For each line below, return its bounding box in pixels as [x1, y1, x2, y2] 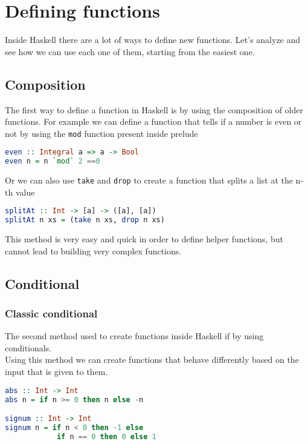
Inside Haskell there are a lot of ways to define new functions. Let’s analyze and [5, 33, 301, 46]
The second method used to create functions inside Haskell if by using [5, 330, 264, 342]
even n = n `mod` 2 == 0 [5, 157, 100, 166]
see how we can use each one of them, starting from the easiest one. [5, 45, 255, 58]
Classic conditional [5, 306, 98, 320]
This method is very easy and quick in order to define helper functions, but [5, 233, 283, 245]
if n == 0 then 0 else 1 [56, 432, 156, 441]
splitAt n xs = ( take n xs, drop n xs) [5, 216, 165, 225]
